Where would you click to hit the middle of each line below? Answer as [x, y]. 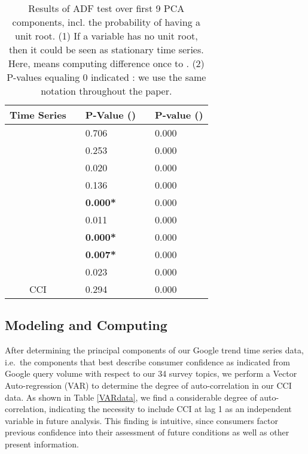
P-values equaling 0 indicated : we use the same [106, 77]
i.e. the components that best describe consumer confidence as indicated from [147, 361]
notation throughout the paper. [106, 91]
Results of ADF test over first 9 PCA [106, 8]
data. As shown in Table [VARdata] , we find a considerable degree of [131, 397]
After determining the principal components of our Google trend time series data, [154, 350]
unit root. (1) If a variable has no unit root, [106, 36]
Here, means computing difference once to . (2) [106, 63]
